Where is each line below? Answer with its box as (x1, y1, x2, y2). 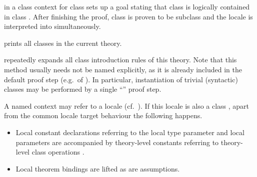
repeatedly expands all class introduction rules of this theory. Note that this (4, 54, 237, 65)
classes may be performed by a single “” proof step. (4, 84, 161, 94)
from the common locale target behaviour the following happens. (4, 110, 202, 121)
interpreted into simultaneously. (4, 21, 101, 31)
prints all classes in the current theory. (4, 37, 122, 48)
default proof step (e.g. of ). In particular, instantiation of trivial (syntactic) (4, 74, 238, 84)
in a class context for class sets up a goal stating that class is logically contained (4, 1, 250, 11)
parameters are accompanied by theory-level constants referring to (15, 137, 219, 147)
